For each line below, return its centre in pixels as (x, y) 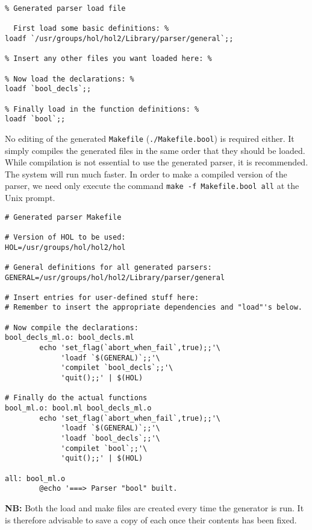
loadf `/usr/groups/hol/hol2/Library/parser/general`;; (119, 38)
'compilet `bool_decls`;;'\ (117, 368)
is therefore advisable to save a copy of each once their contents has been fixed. (151, 519)
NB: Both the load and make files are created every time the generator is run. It (154, 507)
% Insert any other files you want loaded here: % (108, 59)
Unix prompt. (30, 197)
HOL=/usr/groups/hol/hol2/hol (65, 247)
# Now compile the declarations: (72, 327)
